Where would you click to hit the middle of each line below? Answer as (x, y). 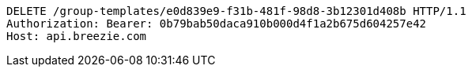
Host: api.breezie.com (77, 36)
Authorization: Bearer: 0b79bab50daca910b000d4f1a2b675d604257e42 (217, 24)
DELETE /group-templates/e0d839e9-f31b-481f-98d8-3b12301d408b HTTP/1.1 (236, 11)
